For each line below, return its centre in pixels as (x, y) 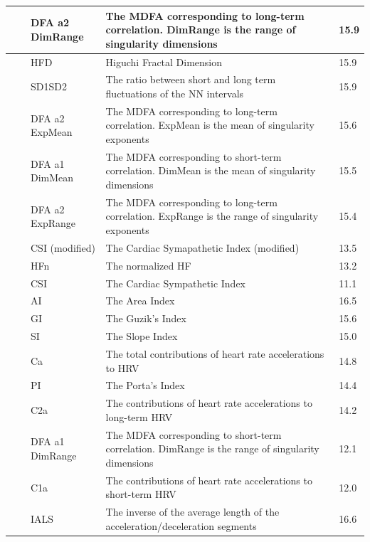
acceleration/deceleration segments (181, 525)
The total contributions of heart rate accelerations (215, 353)
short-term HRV (141, 494)
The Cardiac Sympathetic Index (176, 283)
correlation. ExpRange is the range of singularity (212, 216)
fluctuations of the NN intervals (175, 93)
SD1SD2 (49, 86)
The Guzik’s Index (146, 318)
